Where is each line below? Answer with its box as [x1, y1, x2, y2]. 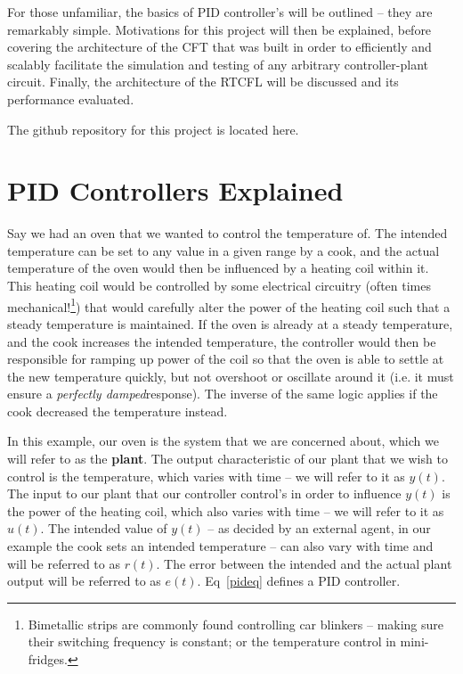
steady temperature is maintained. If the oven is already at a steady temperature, [7, 314, 453, 333]
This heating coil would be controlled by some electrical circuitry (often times [7, 276, 431, 295]
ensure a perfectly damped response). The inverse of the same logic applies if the [7, 384, 438, 403]
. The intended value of [40, 519, 167, 538]
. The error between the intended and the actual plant [156, 554, 452, 572]
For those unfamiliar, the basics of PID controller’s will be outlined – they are [7, 3, 433, 21]
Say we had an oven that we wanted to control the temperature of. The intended [7, 224, 448, 242]
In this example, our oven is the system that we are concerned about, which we [7, 432, 439, 450]
